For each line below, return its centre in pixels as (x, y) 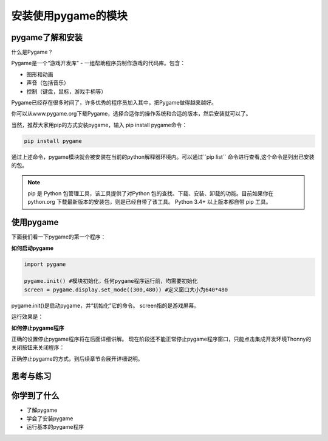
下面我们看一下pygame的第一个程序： (59, 237)
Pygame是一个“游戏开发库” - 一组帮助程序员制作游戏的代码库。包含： (98, 63)
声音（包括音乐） (48, 83)
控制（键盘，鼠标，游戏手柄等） (66, 91)
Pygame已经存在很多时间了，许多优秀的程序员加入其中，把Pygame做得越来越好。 (114, 103)
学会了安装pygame (50, 418)
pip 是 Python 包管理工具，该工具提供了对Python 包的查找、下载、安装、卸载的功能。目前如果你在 (151, 193)
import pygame (45, 264)
